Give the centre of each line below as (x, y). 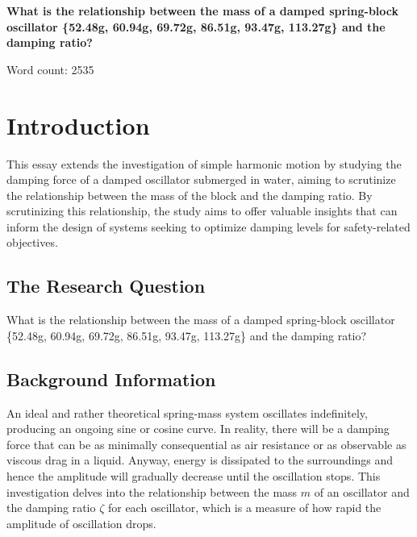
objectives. (32, 242)
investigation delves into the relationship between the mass (152, 491)
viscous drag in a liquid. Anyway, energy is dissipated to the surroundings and (200, 460)
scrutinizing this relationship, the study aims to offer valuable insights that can (202, 211)
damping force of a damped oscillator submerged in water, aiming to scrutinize (201, 179)
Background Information (111, 379)
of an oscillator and (362, 491)
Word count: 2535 (50, 69)
